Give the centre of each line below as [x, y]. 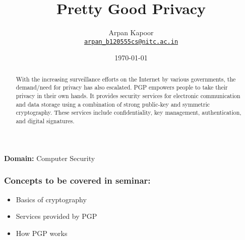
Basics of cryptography [51, 199]
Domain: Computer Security [50, 158]
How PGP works [42, 233]
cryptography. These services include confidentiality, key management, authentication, [129, 112]
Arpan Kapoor [131, 32]
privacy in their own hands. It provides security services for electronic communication [128, 96]
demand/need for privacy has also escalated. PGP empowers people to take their [122, 87]
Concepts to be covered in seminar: [77, 180]
